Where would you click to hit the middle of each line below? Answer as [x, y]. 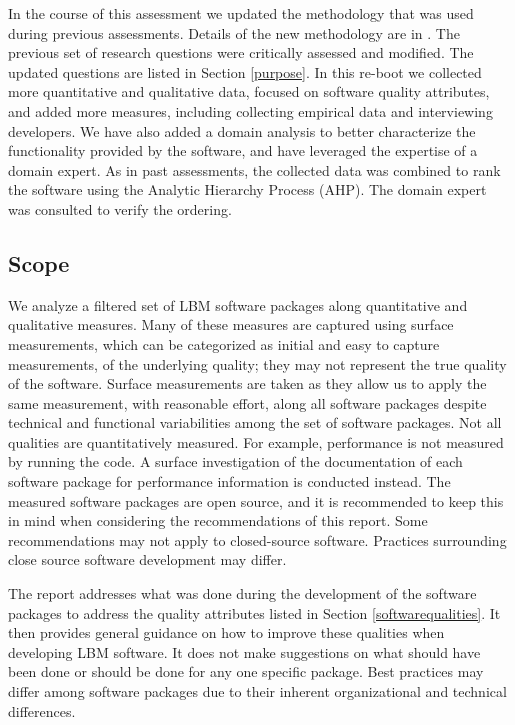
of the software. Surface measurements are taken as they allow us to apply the [247, 383]
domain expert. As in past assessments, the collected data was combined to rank [254, 169]
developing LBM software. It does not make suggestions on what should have [244, 651]
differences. [42, 710]
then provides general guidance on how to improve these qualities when [226, 632]
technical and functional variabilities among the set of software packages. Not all [255, 422]
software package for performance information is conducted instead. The [229, 481]
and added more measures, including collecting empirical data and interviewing [250, 110]
